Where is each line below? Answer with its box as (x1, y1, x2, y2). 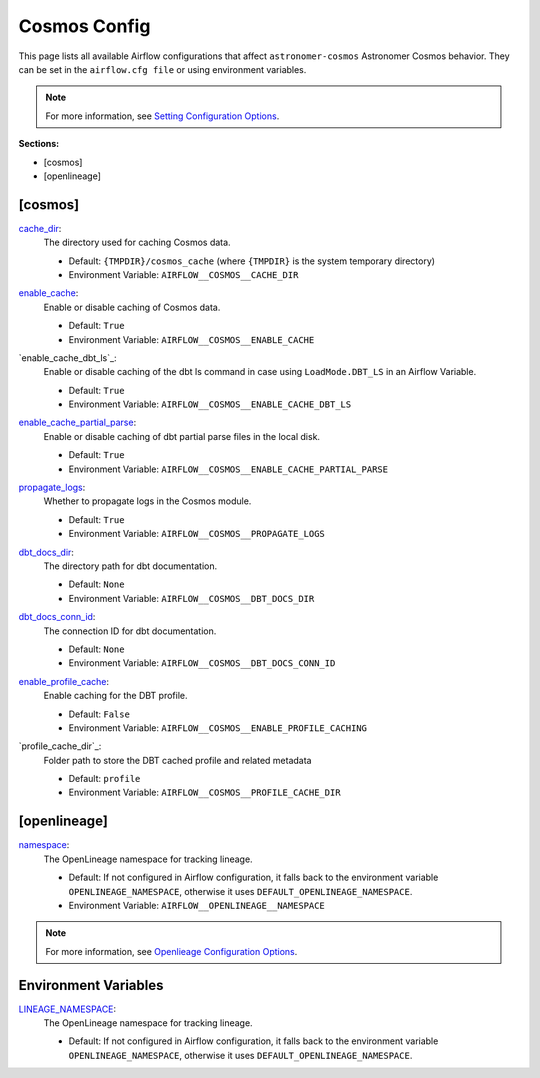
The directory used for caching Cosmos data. (43, 236, 231, 249)
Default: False (68, 708, 130, 720)
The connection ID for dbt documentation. (43, 625, 217, 637)
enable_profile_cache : (18, 675, 110, 687)
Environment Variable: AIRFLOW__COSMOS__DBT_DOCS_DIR (68, 592, 315, 604)
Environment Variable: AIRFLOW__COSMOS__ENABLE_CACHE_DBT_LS (68, 398, 352, 410)
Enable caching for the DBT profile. (43, 690, 189, 702)
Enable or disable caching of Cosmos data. (43, 301, 221, 313)
